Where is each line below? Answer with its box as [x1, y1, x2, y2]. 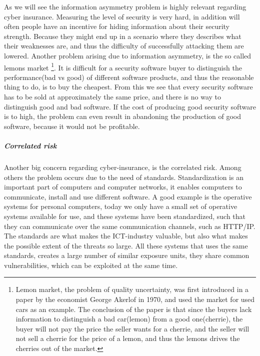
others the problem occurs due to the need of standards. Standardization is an [4, 171, 243, 182]
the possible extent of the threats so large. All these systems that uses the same [4, 240, 248, 250]
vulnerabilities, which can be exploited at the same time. [4, 259, 178, 270]
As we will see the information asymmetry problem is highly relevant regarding [4, 1, 246, 11]
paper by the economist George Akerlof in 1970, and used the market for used [15, 294, 255, 304]
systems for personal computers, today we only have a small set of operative [4, 201, 237, 211]
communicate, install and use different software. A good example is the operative [4, 191, 252, 201]
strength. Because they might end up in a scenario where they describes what [4, 30, 241, 41]
